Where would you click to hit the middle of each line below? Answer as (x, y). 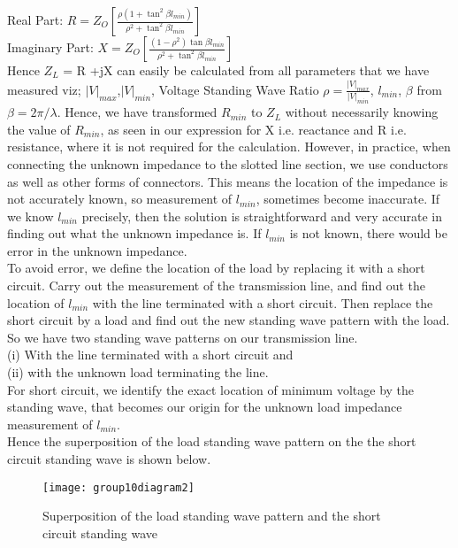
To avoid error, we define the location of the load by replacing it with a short (216, 268)
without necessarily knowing (362, 112)
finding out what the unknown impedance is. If (134, 233)
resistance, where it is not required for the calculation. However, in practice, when (229, 147)
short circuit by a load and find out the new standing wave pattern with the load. (229, 320)
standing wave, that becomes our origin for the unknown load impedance (205, 407)
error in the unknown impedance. (97, 250)
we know (31, 216)
